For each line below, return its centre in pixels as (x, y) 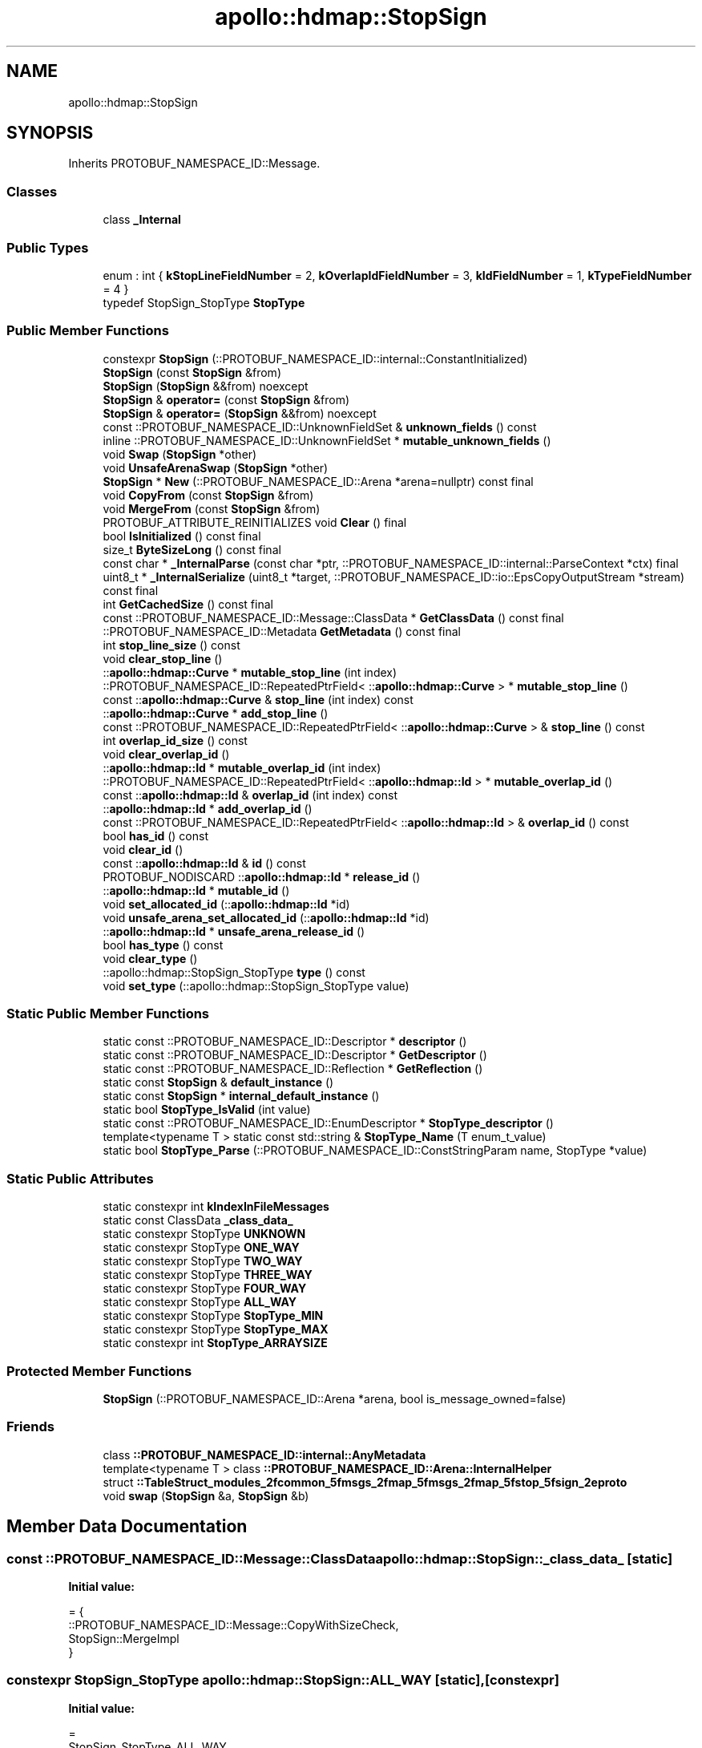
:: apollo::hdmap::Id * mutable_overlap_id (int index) (242, 767)
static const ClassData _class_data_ (198, 1220)
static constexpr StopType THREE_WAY (208, 1275)
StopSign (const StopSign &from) (192, 372)
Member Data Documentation (127, 1527)
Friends (30, 1427)
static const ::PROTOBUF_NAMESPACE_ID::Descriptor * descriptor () (285, 1042)
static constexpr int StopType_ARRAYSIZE (215, 1343)
